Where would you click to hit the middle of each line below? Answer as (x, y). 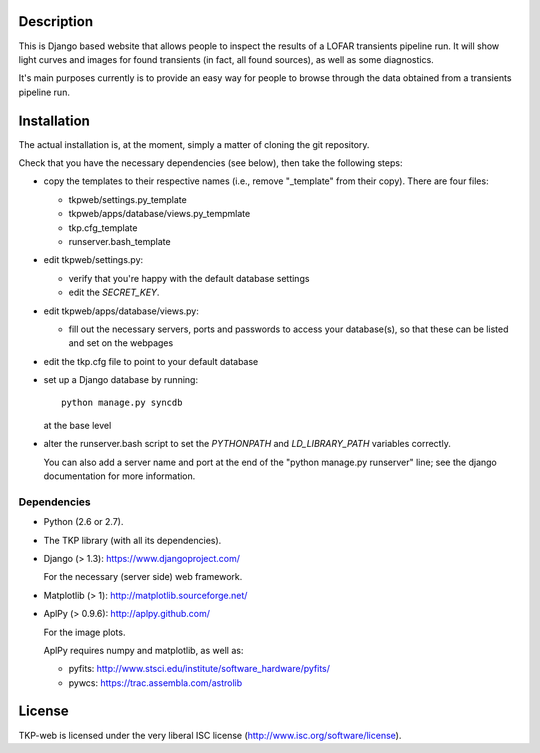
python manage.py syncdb (122, 403)
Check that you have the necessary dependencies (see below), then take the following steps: (210, 162)
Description (56, 21)
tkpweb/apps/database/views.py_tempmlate (159, 214)
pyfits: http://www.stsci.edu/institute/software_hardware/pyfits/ (199, 669)
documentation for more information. (119, 476)
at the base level (77, 425)
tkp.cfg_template (103, 227)
